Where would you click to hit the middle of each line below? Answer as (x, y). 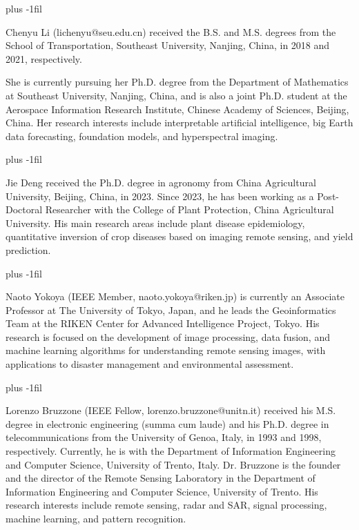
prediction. (28, 249)
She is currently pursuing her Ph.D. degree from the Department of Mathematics (177, 82)
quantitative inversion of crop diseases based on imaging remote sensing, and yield (179, 236)
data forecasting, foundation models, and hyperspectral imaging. (142, 136)
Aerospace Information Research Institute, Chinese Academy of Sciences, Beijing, (177, 109)
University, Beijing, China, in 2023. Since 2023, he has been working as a (160, 196)
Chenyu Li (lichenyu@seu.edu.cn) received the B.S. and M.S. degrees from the (171, 31)
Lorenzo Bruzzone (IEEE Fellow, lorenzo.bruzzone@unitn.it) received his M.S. (171, 410)
